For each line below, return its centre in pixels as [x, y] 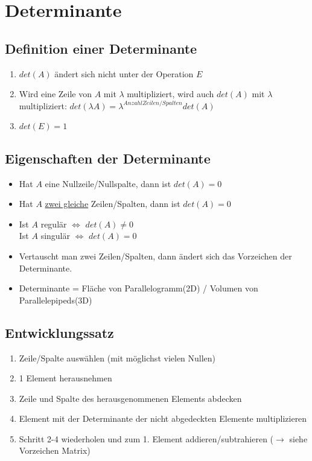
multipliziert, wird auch [170, 94]
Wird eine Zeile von [56, 94]
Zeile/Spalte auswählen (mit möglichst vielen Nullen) [117, 358]
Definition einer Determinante [101, 48]
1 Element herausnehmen [65, 378]
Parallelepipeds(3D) [56, 300]
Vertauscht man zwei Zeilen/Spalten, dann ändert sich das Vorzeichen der [155, 256]
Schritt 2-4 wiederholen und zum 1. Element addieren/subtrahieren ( [146, 438]
